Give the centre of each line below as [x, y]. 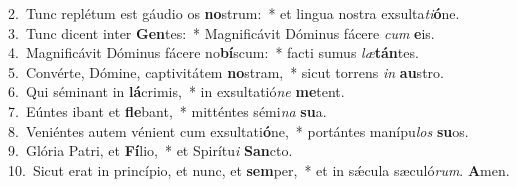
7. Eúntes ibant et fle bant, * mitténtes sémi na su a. [167, 110]
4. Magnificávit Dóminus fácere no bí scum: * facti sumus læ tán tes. [213, 52]
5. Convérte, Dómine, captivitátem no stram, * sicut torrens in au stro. [226, 71]
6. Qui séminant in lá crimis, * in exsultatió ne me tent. [176, 91]
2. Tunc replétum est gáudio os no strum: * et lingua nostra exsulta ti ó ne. [234, 13]
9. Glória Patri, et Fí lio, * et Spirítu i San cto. [150, 150]
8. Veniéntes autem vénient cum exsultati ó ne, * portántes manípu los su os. [238, 130]
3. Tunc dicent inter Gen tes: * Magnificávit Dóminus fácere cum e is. [221, 32]
